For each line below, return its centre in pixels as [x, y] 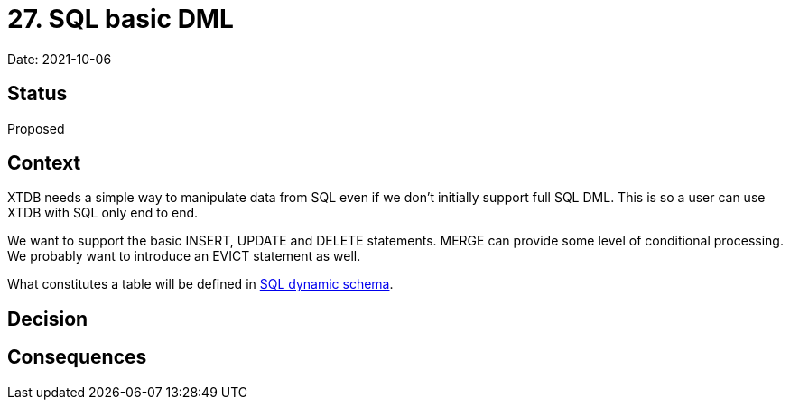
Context [44, 163]
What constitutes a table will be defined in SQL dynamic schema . [200, 284]
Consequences [77, 357]
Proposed [36, 128]
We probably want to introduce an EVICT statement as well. [184, 256]
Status [37, 94]
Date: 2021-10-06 [60, 59]
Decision [48, 319]
